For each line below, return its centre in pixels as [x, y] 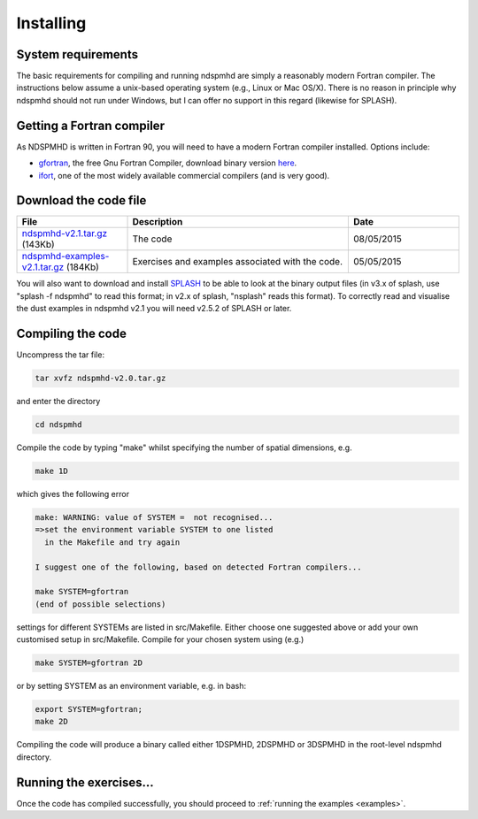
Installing [51, 23]
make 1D [51, 471]
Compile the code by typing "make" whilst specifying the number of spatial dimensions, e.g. [185, 448]
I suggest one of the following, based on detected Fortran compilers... [198, 567]
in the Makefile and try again [112, 542]
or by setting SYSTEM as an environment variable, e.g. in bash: [131, 686]
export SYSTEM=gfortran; [89, 709]
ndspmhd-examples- [66, 256]
